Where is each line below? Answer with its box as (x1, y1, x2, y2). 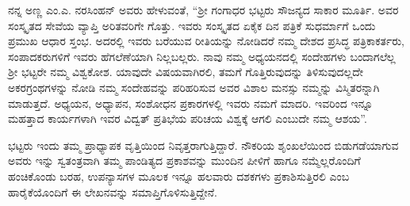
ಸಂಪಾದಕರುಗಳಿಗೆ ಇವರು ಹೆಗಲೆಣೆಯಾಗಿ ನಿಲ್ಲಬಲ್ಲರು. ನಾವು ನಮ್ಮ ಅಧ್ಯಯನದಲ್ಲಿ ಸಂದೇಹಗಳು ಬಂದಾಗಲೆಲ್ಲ (8, 48, 396, 64)
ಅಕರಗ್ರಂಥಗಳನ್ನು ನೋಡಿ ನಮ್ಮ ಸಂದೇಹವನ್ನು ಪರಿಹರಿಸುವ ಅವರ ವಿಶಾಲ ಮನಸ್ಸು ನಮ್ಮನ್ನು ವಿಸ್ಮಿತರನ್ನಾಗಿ (8, 78, 380, 95)
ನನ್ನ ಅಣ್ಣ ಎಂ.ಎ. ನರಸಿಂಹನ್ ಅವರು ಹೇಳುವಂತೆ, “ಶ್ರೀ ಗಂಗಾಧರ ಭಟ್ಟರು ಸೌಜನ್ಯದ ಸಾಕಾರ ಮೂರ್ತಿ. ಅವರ (8, 2, 399, 17)
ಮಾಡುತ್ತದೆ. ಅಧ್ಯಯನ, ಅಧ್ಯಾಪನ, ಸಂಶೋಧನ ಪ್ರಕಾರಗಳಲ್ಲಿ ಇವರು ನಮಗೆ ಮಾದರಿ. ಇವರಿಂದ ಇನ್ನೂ (8, 94, 374, 111)
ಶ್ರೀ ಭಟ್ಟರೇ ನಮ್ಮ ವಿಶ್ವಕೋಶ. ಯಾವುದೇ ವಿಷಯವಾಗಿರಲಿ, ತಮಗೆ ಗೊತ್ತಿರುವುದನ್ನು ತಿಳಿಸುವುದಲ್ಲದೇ (8, 63, 363, 80)
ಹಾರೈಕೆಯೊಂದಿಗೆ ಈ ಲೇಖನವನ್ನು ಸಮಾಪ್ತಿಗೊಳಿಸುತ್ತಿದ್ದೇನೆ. (8, 183, 217, 200)
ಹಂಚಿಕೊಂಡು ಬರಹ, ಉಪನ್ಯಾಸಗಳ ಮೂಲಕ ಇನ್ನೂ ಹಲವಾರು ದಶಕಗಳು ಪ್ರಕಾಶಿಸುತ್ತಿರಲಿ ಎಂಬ (8, 167, 350, 184)
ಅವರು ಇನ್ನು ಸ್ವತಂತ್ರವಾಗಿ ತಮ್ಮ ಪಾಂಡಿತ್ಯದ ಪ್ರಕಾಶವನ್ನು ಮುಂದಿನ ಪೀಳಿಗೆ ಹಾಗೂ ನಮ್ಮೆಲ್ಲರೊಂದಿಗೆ (8, 152, 361, 169)
